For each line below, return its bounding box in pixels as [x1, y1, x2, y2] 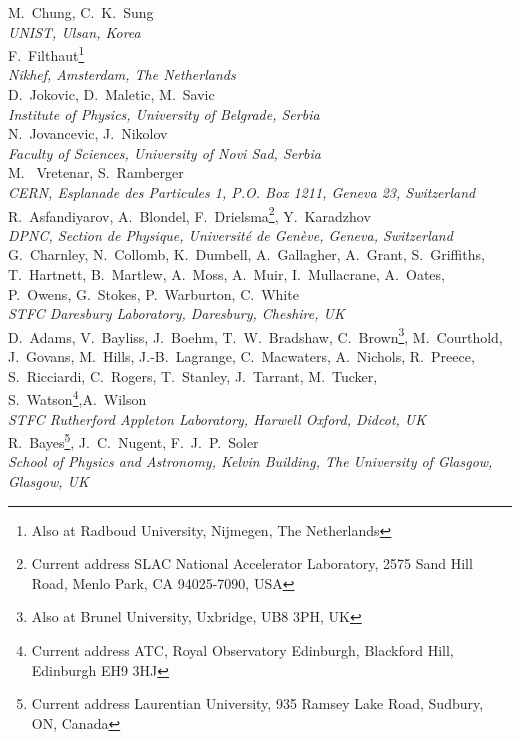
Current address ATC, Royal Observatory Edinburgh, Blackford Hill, [31, 639, 454, 660]
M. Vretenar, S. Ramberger [8, 162, 184, 183]
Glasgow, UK [8, 470, 89, 491]
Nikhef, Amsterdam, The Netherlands [8, 64, 236, 85]
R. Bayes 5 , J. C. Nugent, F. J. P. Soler [8, 429, 259, 452]
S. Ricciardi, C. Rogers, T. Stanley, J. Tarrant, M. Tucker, [8, 365, 378, 386]
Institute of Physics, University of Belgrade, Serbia [8, 103, 320, 124]
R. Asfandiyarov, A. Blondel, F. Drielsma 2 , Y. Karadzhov [8, 202, 371, 226]
